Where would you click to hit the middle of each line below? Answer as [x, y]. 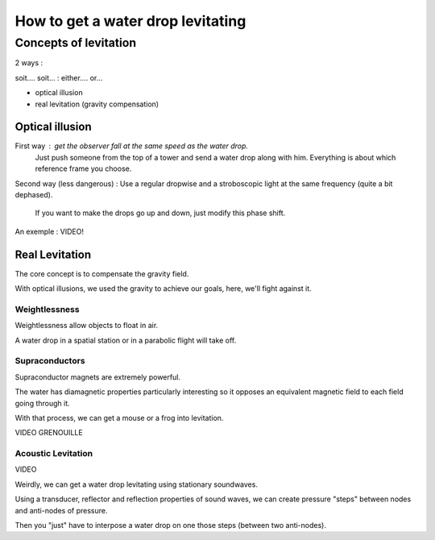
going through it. [42, 403]
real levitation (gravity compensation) [97, 104]
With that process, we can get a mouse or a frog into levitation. [119, 417]
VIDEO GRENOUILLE [49, 433]
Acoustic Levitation [54, 454]
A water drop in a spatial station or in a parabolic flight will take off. [126, 340]
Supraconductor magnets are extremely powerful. [98, 377]
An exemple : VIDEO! [50, 231]
